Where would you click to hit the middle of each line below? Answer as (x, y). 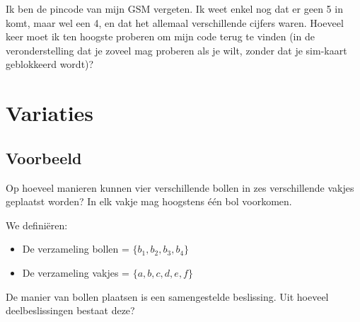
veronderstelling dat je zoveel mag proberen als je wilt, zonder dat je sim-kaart (176, 50)
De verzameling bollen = (76, 249)
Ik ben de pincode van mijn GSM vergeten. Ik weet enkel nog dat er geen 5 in (174, 8)
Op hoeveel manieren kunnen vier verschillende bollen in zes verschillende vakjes (180, 187)
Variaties (50, 113)
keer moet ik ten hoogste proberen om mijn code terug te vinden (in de (160, 36)
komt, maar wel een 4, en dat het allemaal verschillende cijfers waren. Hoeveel (175, 22)
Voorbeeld (44, 157)
